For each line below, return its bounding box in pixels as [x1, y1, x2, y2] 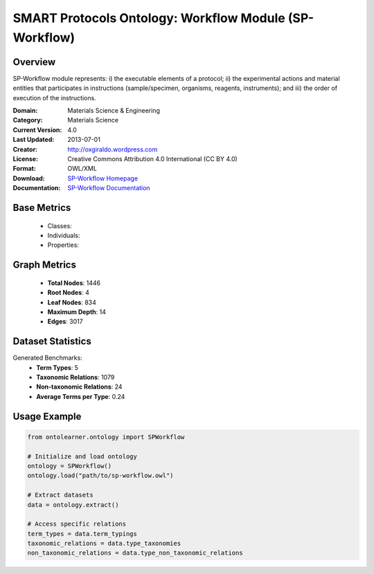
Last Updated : [12, 136, 55, 144]
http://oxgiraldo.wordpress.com [67, 145, 158, 154]
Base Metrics [12, 201, 71, 214]
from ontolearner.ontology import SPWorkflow [27, 433, 185, 441]
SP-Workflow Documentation [67, 184, 150, 192]
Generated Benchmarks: [12, 353, 82, 362]
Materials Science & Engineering [67, 107, 161, 115]
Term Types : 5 [36, 363, 79, 371]
